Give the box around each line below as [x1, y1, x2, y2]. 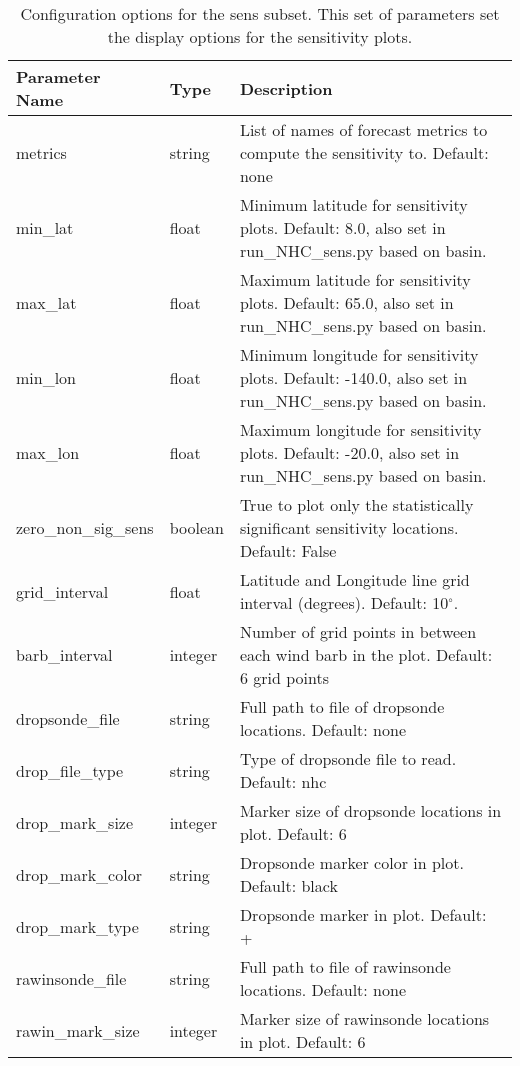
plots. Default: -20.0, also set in [239, 441, 460, 464]
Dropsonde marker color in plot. [239, 851, 464, 874]
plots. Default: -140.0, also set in [239, 366, 468, 389]
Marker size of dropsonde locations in [239, 799, 502, 822]
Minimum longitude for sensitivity [239, 343, 479, 366]
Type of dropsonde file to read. [239, 747, 457, 770]
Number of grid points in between [239, 620, 477, 643]
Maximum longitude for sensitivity [239, 418, 482, 441]
